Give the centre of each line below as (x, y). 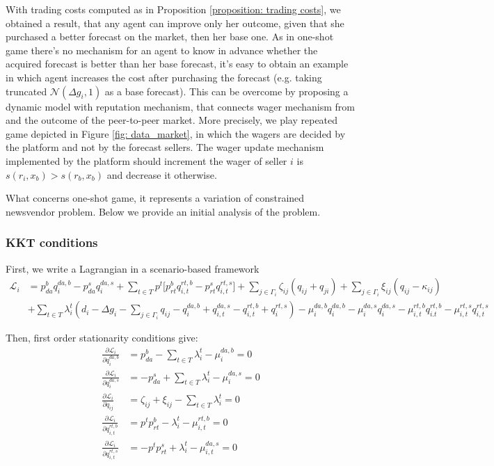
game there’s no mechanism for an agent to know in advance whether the (162, 50)
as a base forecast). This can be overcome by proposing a (226, 91)
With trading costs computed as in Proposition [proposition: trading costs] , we (173, 9)
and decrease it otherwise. (162, 174)
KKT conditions (52, 242)
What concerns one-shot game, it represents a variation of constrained (155, 198)
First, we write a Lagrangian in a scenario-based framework (133, 268)
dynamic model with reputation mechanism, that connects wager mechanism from (180, 106)
